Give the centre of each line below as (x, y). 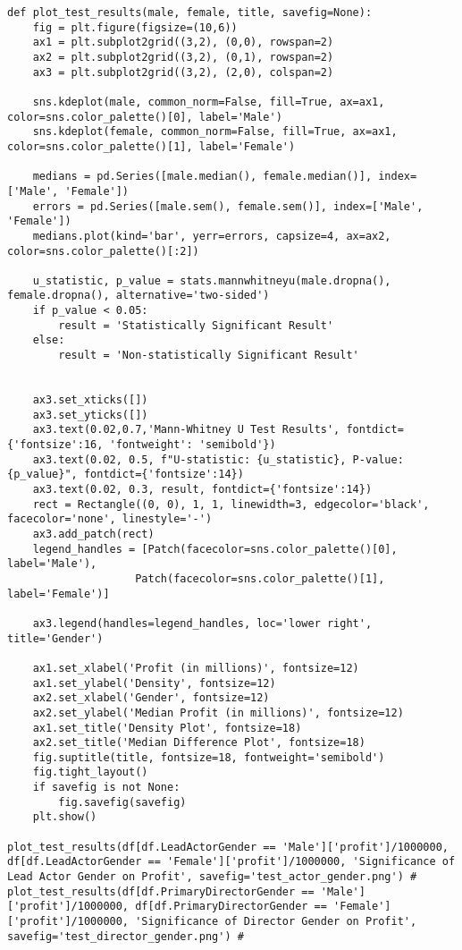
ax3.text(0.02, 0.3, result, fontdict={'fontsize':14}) (202, 489)
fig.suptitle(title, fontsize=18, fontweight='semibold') (209, 757)
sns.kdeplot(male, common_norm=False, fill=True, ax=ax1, (209, 102)
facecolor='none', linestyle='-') (110, 519)
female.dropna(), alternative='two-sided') (139, 296)
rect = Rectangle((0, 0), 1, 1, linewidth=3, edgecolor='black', (231, 504)
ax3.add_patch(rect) (93, 534)
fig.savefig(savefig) (122, 802)
